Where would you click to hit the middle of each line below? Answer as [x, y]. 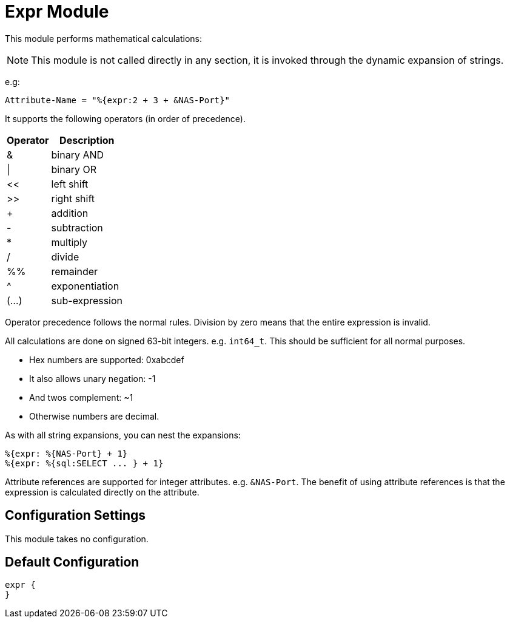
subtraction [77, 227]
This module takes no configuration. [77, 539]
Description [87, 140]
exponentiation [85, 286]
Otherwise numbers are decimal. [94, 416]
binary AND [78, 155]
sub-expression [87, 300]
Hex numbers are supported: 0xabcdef [107, 359]
